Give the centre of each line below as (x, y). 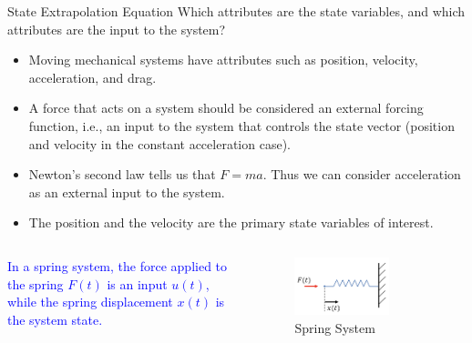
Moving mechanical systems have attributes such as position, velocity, (223, 60)
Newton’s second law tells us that (122, 174)
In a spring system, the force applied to (118, 265)
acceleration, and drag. (92, 77)
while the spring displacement (90, 302)
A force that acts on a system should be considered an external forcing (226, 108)
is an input (137, 283)
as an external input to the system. (127, 192)
